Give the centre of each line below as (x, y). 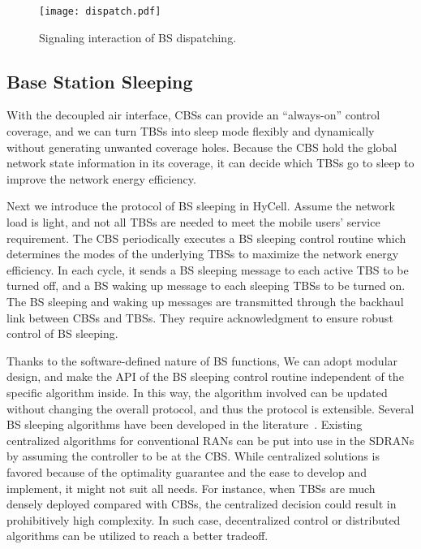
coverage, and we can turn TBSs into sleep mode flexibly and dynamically (191, 131)
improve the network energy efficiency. (101, 178)
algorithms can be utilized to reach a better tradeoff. (137, 536)
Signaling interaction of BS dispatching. (138, 37)
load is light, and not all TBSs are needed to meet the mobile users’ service (193, 222)
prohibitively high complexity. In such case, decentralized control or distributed (204, 519)
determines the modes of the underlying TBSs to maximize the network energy (203, 254)
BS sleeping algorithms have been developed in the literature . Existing (185, 424)
